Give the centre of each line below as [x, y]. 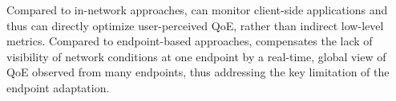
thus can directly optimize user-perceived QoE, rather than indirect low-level [195, 25]
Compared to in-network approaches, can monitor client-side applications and [197, 10]
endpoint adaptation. [58, 87]
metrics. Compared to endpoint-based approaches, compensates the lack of [190, 41]
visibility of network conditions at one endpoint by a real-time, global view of [196, 56]
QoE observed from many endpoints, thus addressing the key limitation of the [198, 72]
